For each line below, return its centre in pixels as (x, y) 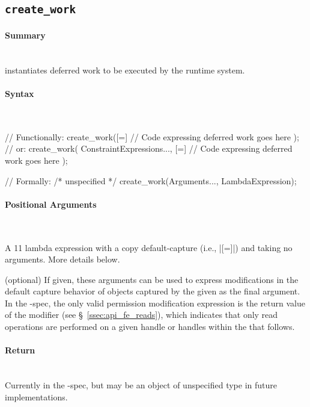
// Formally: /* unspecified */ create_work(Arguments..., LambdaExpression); (151, 180)
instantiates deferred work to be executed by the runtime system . (125, 70)
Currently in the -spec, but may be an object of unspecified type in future (141, 385)
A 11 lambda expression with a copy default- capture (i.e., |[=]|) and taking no (149, 247)
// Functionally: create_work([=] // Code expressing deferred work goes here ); (152, 136)
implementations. (36, 396)
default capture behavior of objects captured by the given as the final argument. (153, 291)
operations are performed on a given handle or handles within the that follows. (150, 327)
